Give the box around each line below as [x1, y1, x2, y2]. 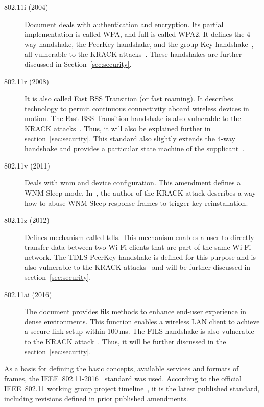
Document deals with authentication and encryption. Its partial [25, 18, 224, 29]
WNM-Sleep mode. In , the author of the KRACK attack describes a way [25, 187, 256, 198]
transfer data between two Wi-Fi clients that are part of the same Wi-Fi [25, 242, 251, 252]
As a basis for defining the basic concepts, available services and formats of [4, 363, 239, 374]
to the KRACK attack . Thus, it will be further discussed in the [25, 336, 226, 347]
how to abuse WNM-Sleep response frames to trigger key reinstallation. [25, 197, 248, 208]
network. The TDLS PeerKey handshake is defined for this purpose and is [25, 251, 256, 262]
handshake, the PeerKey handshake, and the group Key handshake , [39, 38, 254, 49]
